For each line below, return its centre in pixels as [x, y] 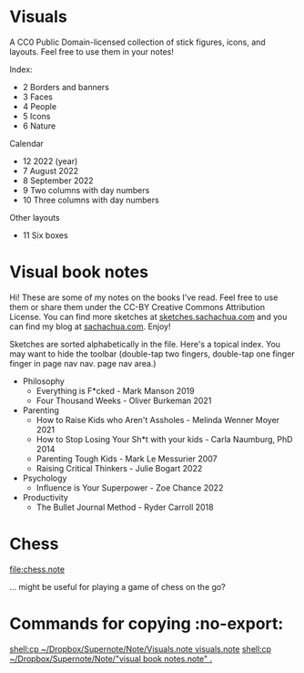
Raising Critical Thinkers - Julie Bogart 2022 [119, 468]
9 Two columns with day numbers [86, 190]
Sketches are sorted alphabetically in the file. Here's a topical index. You [145, 344]
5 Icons [36, 116]
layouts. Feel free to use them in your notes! [92, 51]
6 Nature [39, 126]
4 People [40, 106]
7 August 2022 [51, 171]
